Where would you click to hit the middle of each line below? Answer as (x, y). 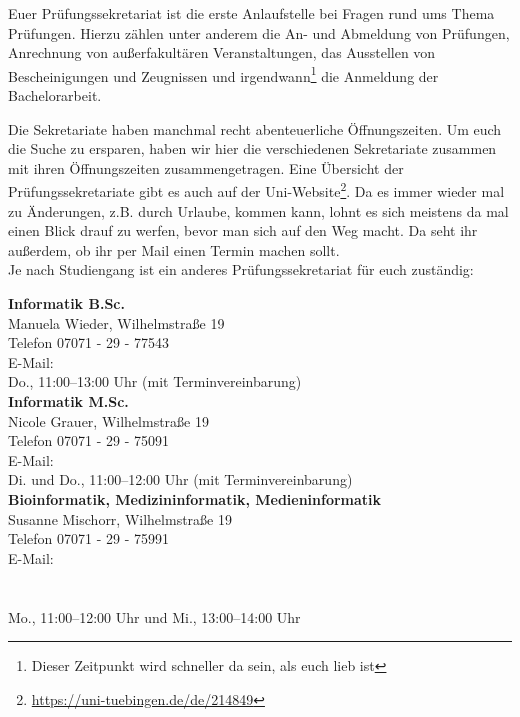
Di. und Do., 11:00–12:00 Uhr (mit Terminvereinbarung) (180, 479)
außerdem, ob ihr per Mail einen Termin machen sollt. (174, 249)
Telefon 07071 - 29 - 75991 (88, 538)
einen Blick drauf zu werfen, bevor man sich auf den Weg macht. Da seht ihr (243, 230)
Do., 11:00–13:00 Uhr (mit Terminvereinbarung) (155, 381)
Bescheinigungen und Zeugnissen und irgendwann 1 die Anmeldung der (223, 74)
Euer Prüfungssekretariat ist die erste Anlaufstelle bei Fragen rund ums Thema (251, 13)
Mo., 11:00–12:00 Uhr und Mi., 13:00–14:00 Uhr (154, 616)
